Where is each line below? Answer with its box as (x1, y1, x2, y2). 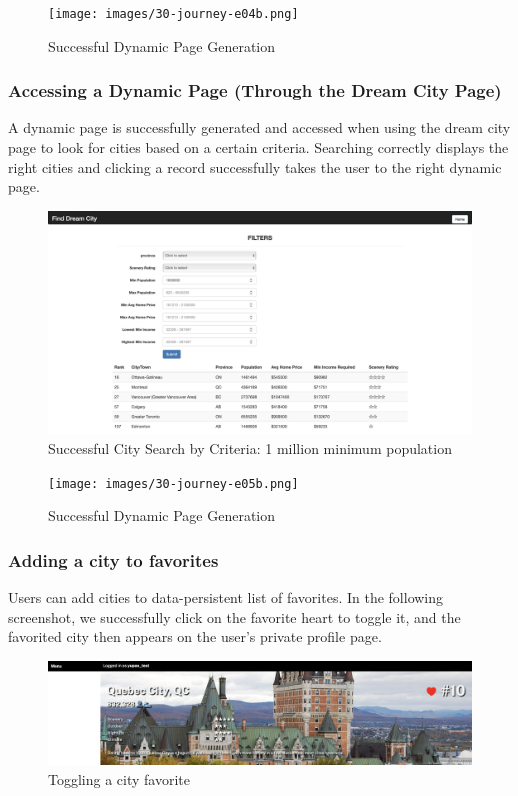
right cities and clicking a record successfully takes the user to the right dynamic (8, 156, 502, 177)
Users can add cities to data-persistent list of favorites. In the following (8, 587, 444, 608)
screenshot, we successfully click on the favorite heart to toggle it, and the (8, 606, 461, 627)
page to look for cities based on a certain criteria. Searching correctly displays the (8, 137, 509, 158)
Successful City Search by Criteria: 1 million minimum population (48, 438, 452, 459)
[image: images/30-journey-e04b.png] (48, 7, 299, 21)
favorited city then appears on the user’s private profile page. (8, 626, 382, 647)
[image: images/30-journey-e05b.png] (48, 476, 299, 491)
